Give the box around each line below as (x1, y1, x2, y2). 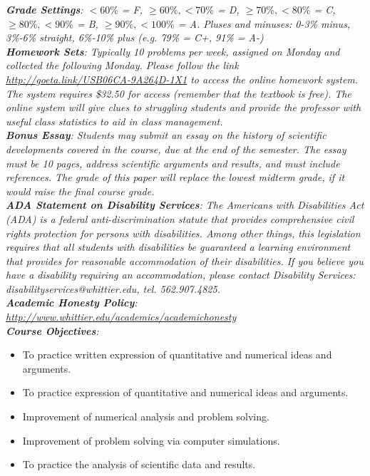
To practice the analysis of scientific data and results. (22, 457, 256, 472)
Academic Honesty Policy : (6, 295, 138, 310)
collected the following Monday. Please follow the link (6, 58, 239, 73)
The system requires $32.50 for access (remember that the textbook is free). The (6, 86, 351, 100)
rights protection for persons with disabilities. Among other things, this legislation (6, 225, 361, 240)
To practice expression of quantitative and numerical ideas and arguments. (22, 385, 349, 400)
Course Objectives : (6, 323, 99, 338)
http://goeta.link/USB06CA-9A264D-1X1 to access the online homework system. (6, 71, 359, 86)
